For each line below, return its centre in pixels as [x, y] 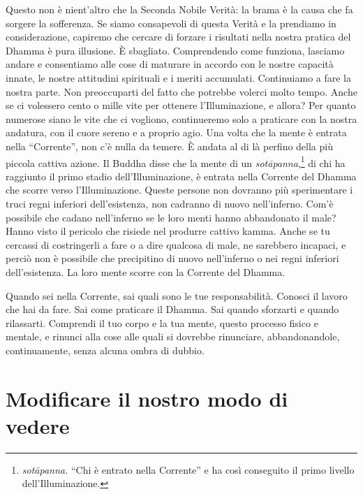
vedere [38, 425]
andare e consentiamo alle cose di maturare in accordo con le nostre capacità [170, 64]
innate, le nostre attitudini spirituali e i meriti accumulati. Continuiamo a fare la [179, 77]
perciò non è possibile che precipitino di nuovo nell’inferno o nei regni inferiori [172, 258]
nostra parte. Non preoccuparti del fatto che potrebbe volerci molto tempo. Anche [181, 91]
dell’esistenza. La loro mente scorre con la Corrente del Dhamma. [146, 271]
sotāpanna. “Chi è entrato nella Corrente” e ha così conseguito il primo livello [188, 469]
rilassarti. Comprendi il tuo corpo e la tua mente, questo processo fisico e [162, 322]
